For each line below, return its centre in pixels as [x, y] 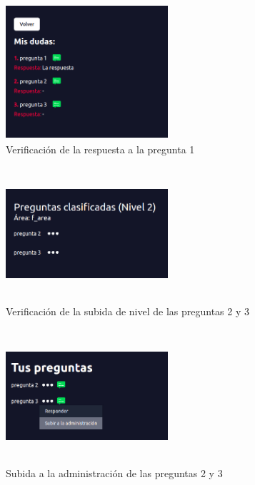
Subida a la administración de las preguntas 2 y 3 [114, 473]
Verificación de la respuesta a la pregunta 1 [100, 149]
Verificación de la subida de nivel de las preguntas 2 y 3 [127, 311]
